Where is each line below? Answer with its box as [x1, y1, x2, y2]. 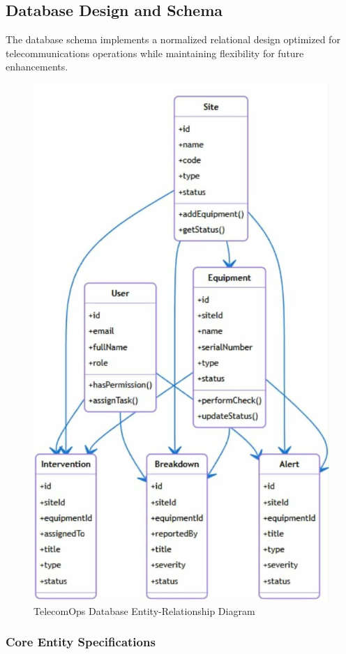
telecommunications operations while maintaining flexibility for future [6, 45, 304, 60]
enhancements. [6, 59, 68, 74]
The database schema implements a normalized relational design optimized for [6, 32, 340, 47]
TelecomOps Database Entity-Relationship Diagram [33, 603, 255, 618]
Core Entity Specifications [6, 633, 156, 651]
